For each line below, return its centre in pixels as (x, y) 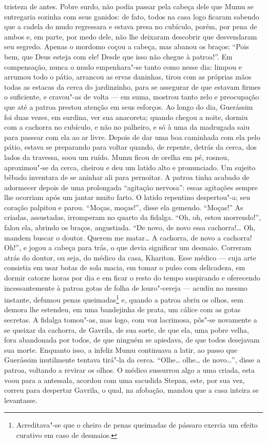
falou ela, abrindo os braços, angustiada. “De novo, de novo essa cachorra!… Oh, (130, 227)
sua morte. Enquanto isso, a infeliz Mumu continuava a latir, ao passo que (121, 349)
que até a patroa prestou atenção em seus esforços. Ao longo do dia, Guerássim (129, 106)
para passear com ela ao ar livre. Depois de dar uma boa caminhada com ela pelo (132, 137)
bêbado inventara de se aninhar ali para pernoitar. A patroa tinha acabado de (127, 177)
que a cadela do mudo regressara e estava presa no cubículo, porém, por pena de (131, 26)
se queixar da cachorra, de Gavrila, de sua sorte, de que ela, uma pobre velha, (127, 329)
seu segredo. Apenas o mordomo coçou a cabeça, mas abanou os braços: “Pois (127, 46)
